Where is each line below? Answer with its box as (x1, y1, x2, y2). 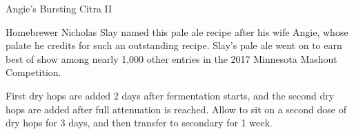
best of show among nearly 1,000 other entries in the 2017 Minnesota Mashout (6, 51, 337, 66)
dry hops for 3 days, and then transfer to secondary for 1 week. (6, 115, 273, 130)
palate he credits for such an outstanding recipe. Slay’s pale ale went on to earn (6, 38, 342, 52)
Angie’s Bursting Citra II (6, 1, 112, 15)
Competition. (6, 65, 61, 79)
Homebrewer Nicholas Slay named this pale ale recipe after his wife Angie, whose (6, 24, 348, 39)
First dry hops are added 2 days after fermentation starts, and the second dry (6, 88, 335, 102)
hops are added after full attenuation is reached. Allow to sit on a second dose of (6, 102, 346, 116)
